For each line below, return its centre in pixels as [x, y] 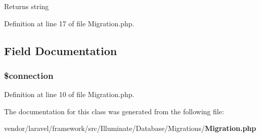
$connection [29, 75]
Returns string [27, 6]
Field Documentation [61, 50]
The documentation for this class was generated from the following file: [114, 111]
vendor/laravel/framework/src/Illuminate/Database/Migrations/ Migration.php [130, 128]
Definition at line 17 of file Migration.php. [69, 23]
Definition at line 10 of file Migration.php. [69, 94]
